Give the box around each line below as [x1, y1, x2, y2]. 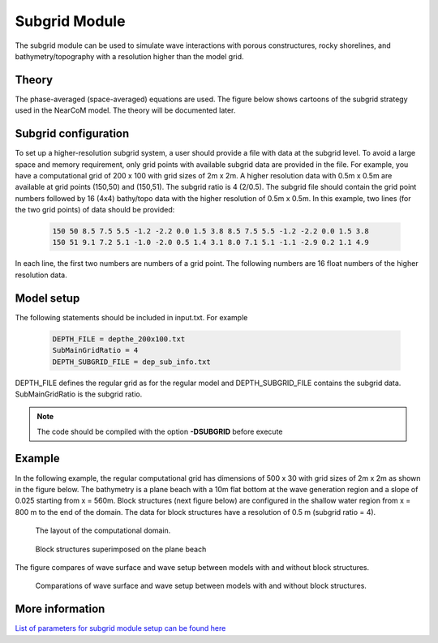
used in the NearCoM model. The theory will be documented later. [15, 105, 236, 115]
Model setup [15, 291, 80, 305]
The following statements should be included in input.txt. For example [15, 312, 248, 322]
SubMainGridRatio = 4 [52, 345, 139, 355]
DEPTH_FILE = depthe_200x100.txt [52, 334, 186, 344]
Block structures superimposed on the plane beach [35, 544, 207, 554]
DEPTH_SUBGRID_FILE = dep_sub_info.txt [52, 357, 211, 367]
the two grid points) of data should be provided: [15, 205, 175, 215]
